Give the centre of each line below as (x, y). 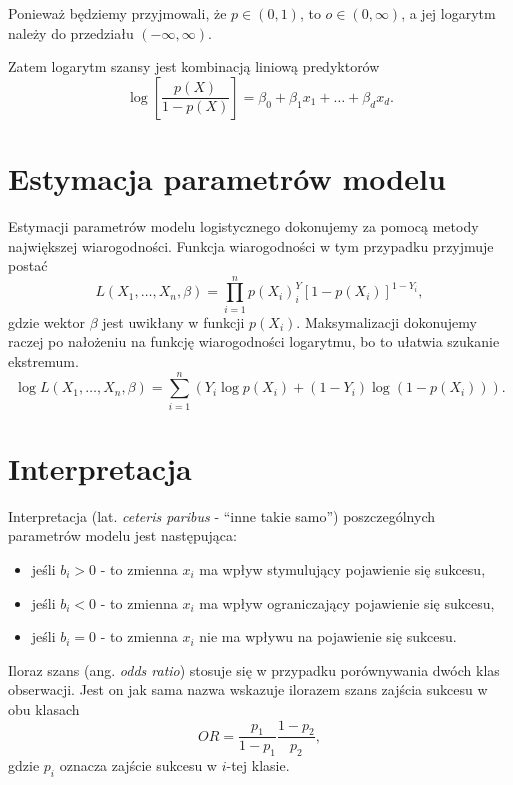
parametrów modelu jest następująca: (122, 535)
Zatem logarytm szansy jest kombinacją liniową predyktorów (194, 66)
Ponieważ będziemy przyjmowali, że (117, 13)
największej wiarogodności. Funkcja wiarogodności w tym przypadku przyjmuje (251, 245)
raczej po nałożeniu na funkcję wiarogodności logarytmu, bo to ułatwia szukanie (254, 341)
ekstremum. (43, 361)
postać (28, 265)
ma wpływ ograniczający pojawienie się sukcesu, (347, 602)
